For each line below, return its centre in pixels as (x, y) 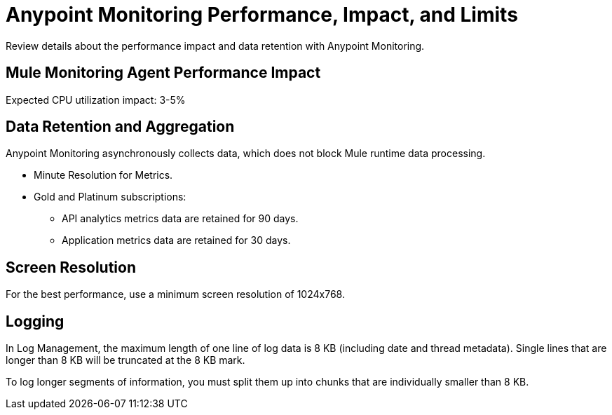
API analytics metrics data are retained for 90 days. (180, 219)
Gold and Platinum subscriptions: (110, 197)
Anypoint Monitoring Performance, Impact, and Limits (262, 15)
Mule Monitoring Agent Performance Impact (163, 73)
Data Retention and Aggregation (120, 127)
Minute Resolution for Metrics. (103, 175)
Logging (35, 321)
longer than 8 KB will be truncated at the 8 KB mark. (125, 360)
